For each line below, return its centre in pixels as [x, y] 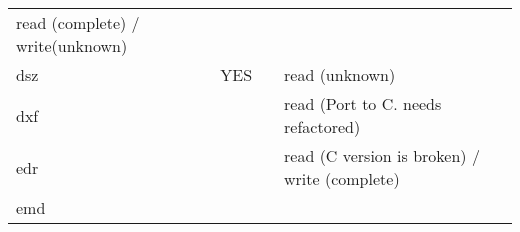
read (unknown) [340, 74]
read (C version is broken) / [382, 155]
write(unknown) [72, 45]
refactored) [322, 126]
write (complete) [342, 178]
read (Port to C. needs [363, 103]
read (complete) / [78, 22]
